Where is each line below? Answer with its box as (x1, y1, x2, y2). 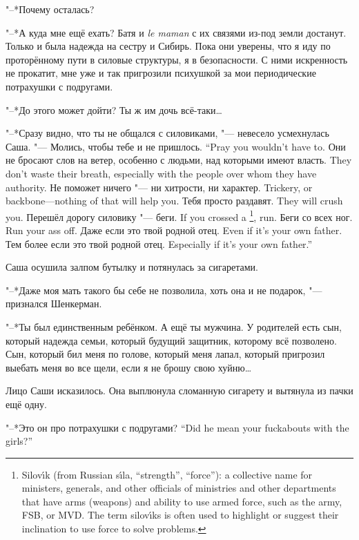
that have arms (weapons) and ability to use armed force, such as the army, (21, 494, 342, 508)
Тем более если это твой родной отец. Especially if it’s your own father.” (6, 236, 313, 251)
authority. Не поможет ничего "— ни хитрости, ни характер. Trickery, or (6, 180, 313, 194)
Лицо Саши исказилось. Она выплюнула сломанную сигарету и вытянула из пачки (6, 383, 353, 398)
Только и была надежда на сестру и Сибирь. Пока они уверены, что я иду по (6, 39, 331, 53)
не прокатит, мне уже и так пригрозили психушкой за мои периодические (6, 66, 316, 80)
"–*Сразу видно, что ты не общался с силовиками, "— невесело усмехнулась (6, 126, 329, 140)
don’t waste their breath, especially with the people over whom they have (6, 166, 317, 180)
